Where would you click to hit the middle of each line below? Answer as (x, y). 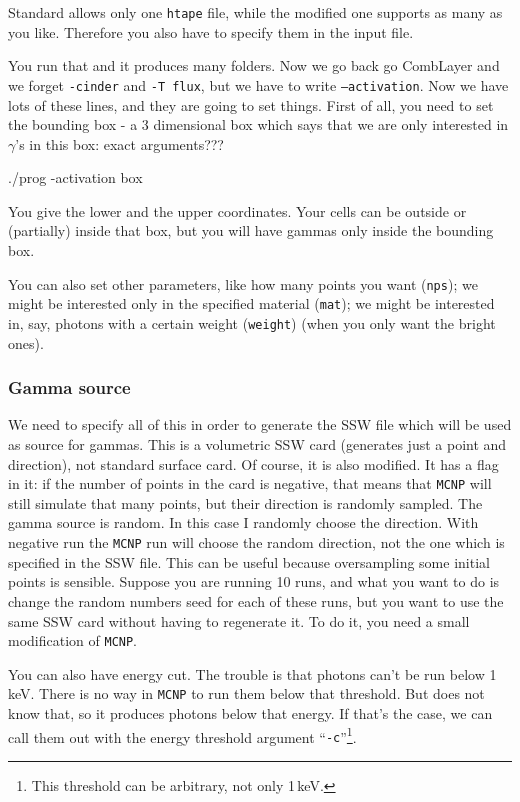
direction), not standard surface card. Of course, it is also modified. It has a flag (253, 463)
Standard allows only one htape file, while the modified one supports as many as (255, 12)
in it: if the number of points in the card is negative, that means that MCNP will (250, 483)
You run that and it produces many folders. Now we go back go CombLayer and (254, 65)
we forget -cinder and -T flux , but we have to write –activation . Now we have (258, 84)
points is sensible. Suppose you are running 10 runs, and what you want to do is (254, 581)
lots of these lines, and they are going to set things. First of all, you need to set (251, 104)
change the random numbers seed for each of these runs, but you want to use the (256, 600)
